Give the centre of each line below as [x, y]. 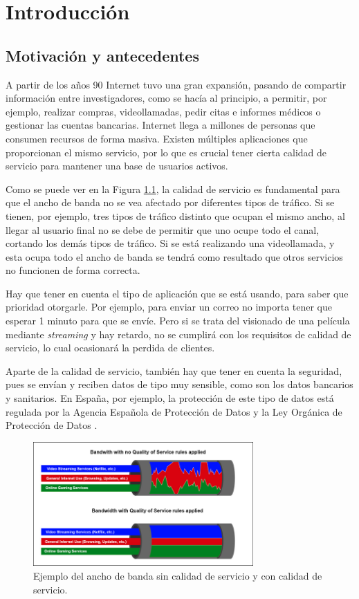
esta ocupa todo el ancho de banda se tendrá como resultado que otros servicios [174, 256]
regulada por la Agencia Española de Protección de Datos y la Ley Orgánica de [174, 411]
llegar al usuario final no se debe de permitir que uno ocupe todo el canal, [162, 229]
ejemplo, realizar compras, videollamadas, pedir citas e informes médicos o [163, 111]
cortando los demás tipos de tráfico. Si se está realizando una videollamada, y [170, 243]
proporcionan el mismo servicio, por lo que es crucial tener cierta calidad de [166, 152]
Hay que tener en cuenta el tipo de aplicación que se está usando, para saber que [177, 293]
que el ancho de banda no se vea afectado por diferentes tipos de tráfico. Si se [170, 202]
